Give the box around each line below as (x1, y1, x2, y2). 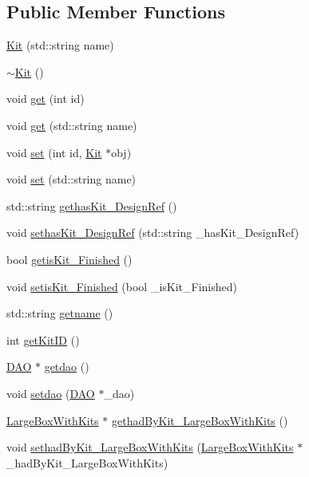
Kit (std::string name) (6, 37, 114, 53)
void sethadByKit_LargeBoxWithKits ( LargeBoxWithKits (6, 439, 294, 455)
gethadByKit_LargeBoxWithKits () (111, 412, 288, 428)
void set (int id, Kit (6, 144, 102, 160)
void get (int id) (6, 90, 85, 107)
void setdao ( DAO (6, 384, 95, 401)
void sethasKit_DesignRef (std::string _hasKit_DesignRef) (6, 224, 299, 241)
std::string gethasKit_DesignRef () (6, 197, 177, 214)
